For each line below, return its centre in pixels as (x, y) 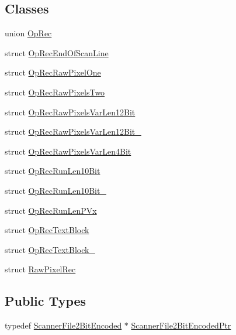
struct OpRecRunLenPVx (51, 210)
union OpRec (28, 33)
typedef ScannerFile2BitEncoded (63, 325)
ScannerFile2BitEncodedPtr (181, 325)
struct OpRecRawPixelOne (53, 72)
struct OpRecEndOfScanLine (57, 52)
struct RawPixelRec (40, 269)
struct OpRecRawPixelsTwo (55, 92)
